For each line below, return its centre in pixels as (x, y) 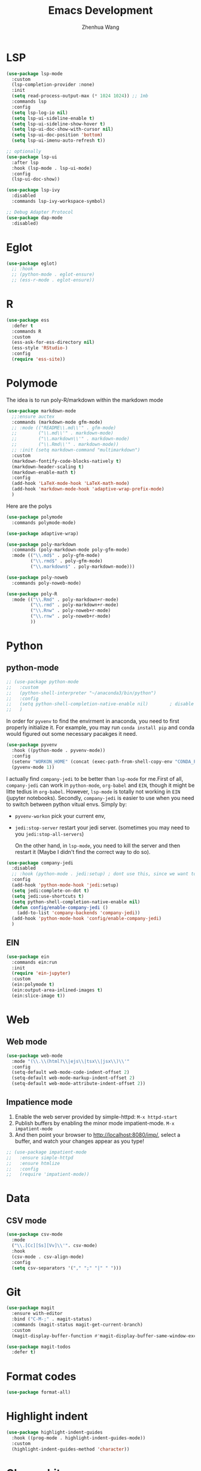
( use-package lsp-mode (34, 74)
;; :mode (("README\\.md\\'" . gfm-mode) (64, 428)
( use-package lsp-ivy (33, 190)
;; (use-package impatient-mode (46, 1152)
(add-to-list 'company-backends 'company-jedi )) (79, 913)
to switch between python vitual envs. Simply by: (67, 804)
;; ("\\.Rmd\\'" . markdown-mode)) (65, 445)
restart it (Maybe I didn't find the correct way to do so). (83, 852)
